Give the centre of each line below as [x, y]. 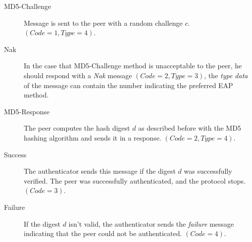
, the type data [226, 75]
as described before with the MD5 [190, 128]
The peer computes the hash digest [77, 128]
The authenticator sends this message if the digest [100, 171]
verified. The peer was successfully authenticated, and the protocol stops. [135, 180]
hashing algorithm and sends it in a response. [93, 137]
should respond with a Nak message [78, 75]
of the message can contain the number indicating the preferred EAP [128, 85]
